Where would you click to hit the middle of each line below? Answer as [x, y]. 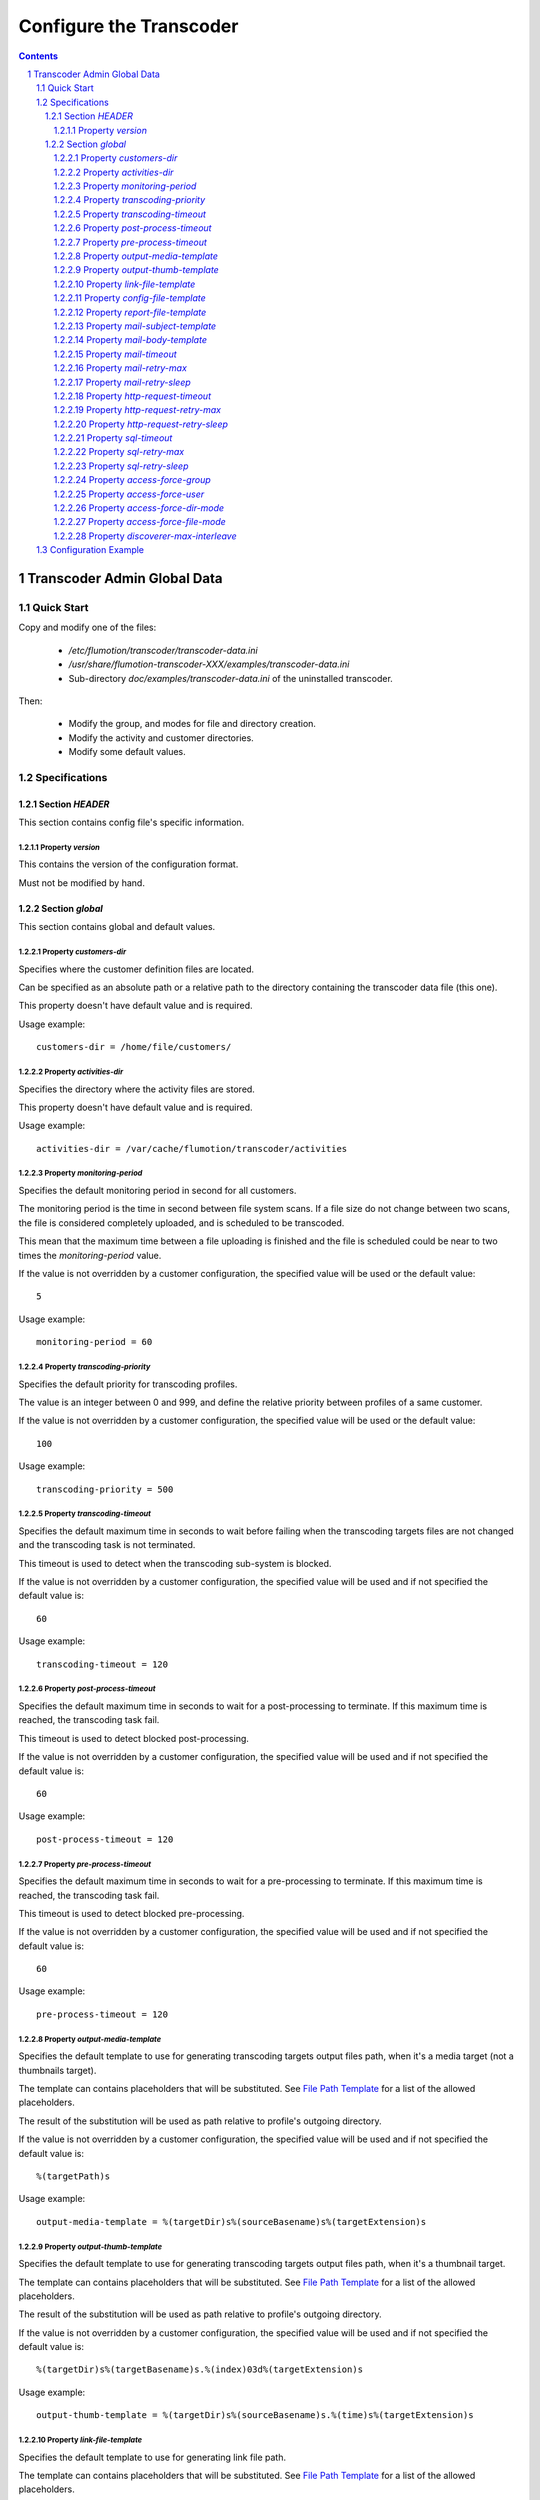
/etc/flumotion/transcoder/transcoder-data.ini [163, 650]
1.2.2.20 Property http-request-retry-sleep [141, 424]
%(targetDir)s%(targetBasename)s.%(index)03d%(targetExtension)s [200, 2369]
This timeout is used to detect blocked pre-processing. [131, 1913]
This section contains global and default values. [117, 927]
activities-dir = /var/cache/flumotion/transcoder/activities [192, 1148]
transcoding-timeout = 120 [102, 1664]
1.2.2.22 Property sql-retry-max [119, 452]
